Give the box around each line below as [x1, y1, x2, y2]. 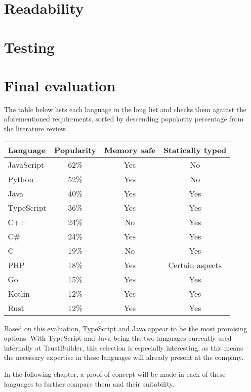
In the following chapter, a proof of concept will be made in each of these [4, 369, 226, 379]
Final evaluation [4, 75, 116, 95]
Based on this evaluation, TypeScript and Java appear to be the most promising [4, 323, 247, 333]
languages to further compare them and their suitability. [4, 378, 174, 389]
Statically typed [163, 144, 227, 156]
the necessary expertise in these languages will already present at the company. [4, 352, 244, 362]
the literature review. [4, 123, 68, 134]
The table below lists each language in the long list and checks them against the [4, 104, 247, 114]
